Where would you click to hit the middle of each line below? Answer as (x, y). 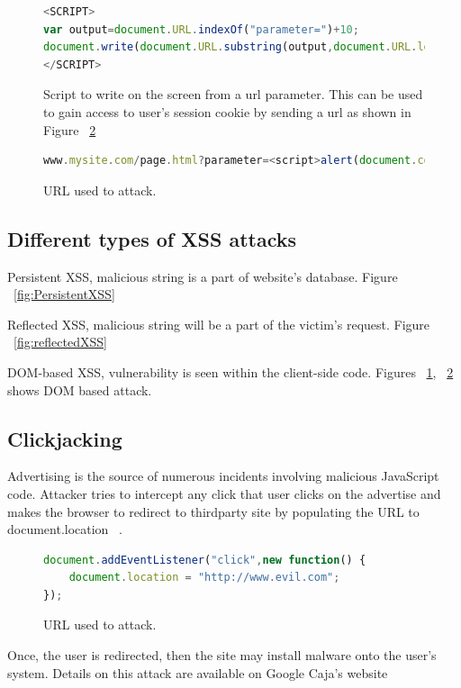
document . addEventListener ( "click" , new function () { (205, 560)
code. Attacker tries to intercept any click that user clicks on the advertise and (224, 493)
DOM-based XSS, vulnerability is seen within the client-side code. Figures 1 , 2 (230, 371)
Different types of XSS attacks (152, 238)
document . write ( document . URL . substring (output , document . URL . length (250, 47)
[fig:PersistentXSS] (64, 294)
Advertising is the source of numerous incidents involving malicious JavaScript (223, 476)
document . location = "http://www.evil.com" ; (204, 578)
